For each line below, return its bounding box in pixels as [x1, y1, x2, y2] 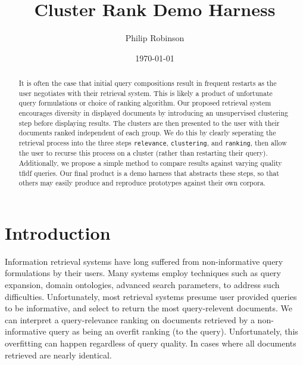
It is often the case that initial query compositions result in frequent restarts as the [18, 78, 277, 88]
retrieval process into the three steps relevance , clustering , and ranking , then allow [18, 138, 287, 148]
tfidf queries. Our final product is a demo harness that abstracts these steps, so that [18, 168, 279, 178]
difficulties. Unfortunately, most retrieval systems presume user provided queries [5, 290, 297, 302]
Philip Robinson [125, 32, 185, 44]
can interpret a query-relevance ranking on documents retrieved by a [5, 313, 255, 326]
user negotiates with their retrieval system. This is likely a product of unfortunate [18, 88, 273, 98]
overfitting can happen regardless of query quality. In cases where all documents [5, 336, 296, 349]
